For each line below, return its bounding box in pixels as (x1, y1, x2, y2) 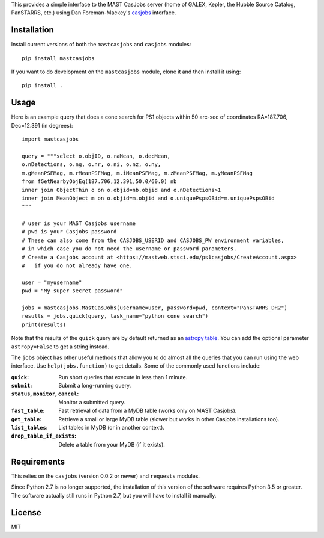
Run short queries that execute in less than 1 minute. (58, 373, 188, 380)
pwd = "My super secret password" (22, 288, 123, 294)
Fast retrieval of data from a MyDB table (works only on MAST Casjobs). (58, 407, 237, 415)
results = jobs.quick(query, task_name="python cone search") (22, 313, 209, 320)
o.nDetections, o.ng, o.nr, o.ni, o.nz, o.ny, (22, 161, 161, 168)
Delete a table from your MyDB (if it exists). (58, 441, 165, 448)
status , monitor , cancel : (11, 390, 79, 397)
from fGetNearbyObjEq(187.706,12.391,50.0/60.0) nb (22, 178, 177, 185)
